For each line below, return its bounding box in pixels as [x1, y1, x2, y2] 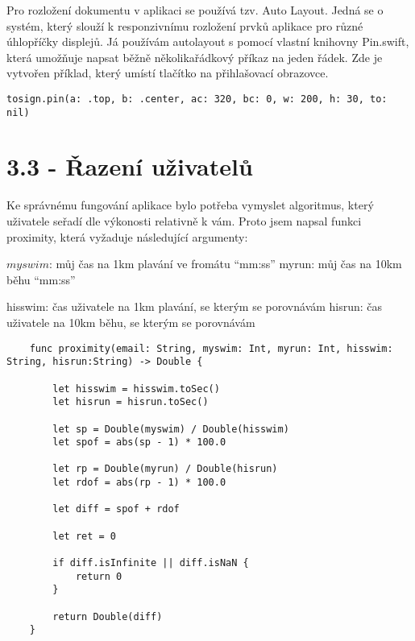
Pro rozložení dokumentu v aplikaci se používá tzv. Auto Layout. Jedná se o [6, 2, 384, 18]
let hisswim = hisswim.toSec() [52, 383, 220, 395]
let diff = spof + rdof [52, 503, 180, 515]
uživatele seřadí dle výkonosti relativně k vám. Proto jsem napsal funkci [6, 213, 362, 229]
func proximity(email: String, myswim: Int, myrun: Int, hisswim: [29, 342, 393, 354]
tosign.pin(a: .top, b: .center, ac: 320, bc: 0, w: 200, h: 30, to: [6, 93, 388, 105]
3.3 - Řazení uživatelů [6, 150, 253, 183]
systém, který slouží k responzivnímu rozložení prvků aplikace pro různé [6, 17, 363, 34]
